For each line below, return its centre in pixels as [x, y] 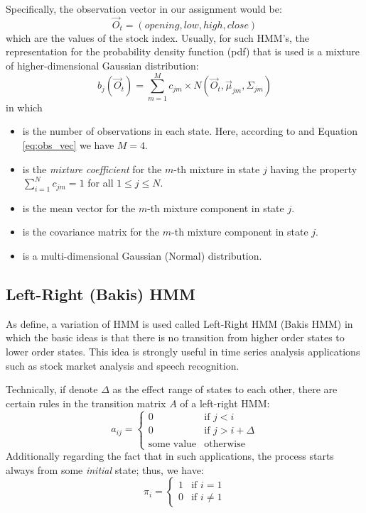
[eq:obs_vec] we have [68, 144]
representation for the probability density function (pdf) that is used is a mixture [183, 51]
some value [172, 444]
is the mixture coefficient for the [92, 169]
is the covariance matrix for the [91, 232]
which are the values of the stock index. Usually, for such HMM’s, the [158, 37]
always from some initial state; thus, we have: [105, 469]
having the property [314, 169]
